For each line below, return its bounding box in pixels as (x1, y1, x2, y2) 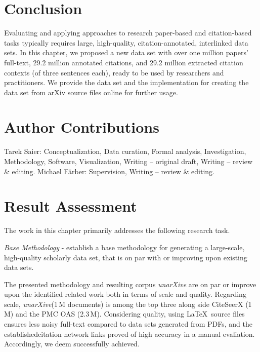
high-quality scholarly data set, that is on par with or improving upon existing (4, 252, 247, 262)
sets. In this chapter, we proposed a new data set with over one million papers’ (4, 47, 248, 58)
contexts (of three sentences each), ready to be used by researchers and (4, 67, 224, 77)
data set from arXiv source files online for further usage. (4, 87, 178, 97)
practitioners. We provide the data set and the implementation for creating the (4, 77, 249, 88)
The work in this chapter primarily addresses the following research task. (4, 225, 230, 236)
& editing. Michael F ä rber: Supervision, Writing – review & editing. (4, 166, 214, 176)
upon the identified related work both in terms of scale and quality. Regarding (4, 289, 246, 299)
